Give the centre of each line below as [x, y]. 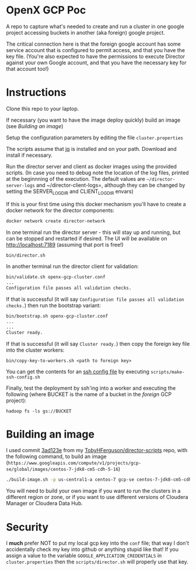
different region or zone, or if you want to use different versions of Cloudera [97, 497]
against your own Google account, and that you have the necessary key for [96, 63]
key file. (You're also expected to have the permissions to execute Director [96, 56]
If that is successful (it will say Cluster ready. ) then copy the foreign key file [98, 343]
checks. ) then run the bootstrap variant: [53, 305]
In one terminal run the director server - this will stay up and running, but [93, 232]
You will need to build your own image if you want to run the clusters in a [93, 491]
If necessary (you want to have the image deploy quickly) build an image [93, 120]
